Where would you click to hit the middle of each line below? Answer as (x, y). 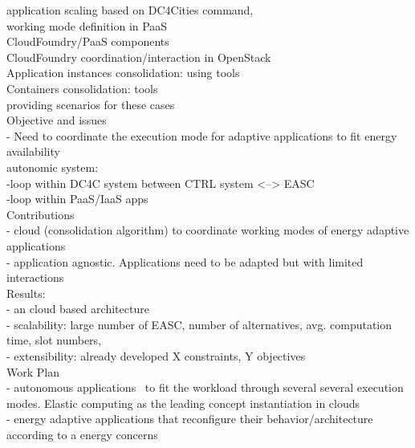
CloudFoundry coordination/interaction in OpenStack (139, 57)
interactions (35, 277)
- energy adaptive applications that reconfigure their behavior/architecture (190, 419)
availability (33, 151)
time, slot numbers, (54, 340)
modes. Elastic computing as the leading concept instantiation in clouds (183, 403)
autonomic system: (53, 167)
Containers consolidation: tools (82, 88)
